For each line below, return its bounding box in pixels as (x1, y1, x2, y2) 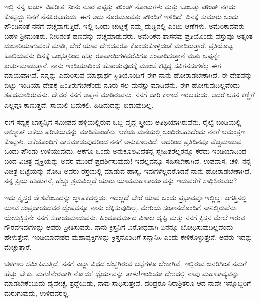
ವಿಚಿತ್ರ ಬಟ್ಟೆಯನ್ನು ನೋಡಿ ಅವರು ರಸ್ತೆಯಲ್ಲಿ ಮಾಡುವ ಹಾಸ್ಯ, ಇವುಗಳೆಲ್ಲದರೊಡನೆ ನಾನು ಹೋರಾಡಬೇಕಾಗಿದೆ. (4, 165, 252, 176)
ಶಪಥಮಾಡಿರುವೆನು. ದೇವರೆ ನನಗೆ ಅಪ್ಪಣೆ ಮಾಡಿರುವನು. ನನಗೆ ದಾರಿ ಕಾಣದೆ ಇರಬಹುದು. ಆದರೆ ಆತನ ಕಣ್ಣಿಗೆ (4, 89, 255, 100)
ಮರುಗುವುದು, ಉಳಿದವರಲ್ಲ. (4, 288, 70, 298)
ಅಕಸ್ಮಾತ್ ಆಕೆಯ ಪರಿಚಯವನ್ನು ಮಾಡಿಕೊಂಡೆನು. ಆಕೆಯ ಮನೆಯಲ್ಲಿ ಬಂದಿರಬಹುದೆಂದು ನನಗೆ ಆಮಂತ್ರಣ (4, 126, 246, 137)
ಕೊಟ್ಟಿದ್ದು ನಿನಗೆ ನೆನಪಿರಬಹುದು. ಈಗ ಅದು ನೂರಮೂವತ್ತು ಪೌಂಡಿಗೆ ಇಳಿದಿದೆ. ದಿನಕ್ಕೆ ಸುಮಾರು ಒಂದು (4, 11, 239, 21)
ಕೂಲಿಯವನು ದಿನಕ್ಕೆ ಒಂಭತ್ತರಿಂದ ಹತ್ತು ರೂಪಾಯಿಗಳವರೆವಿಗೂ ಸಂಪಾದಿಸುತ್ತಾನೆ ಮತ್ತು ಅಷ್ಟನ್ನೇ (4, 50, 220, 60)
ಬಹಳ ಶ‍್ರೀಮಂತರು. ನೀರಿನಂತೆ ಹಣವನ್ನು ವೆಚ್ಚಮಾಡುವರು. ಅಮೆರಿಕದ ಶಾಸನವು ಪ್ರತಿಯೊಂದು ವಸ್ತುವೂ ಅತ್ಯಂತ (4, 30, 253, 41)
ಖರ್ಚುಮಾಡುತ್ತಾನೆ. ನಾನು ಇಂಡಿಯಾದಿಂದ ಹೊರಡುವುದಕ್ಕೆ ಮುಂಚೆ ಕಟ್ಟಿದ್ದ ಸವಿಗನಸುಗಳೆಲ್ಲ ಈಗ (4, 60, 222, 70)
